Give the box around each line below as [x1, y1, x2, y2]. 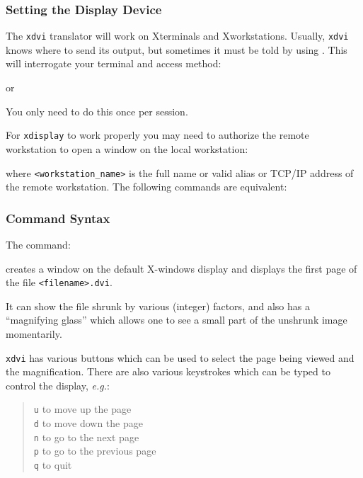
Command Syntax [6, 209, 110, 227]
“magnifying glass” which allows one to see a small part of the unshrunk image [6, 312, 347, 327]
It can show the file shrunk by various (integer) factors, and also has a [6, 298, 310, 313]
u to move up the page [33, 402, 132, 416]
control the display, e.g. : [6, 377, 110, 392]
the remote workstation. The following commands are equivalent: [6, 179, 287, 194]
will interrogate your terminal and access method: [6, 56, 221, 71]
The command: [6, 237, 71, 251]
